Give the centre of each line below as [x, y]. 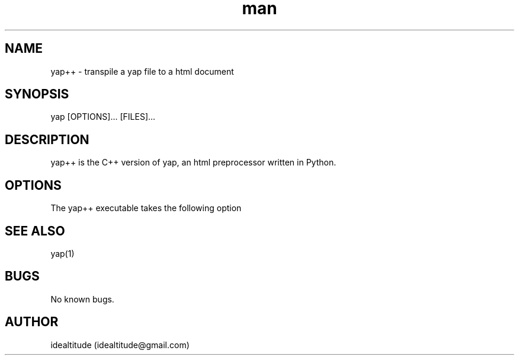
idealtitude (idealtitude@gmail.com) [120, 345]
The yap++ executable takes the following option [146, 208]
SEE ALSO [35, 231]
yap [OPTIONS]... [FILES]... [103, 117]
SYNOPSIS [37, 94]
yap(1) [63, 253]
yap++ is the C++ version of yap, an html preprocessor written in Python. [193, 163]
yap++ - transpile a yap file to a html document [142, 71]
